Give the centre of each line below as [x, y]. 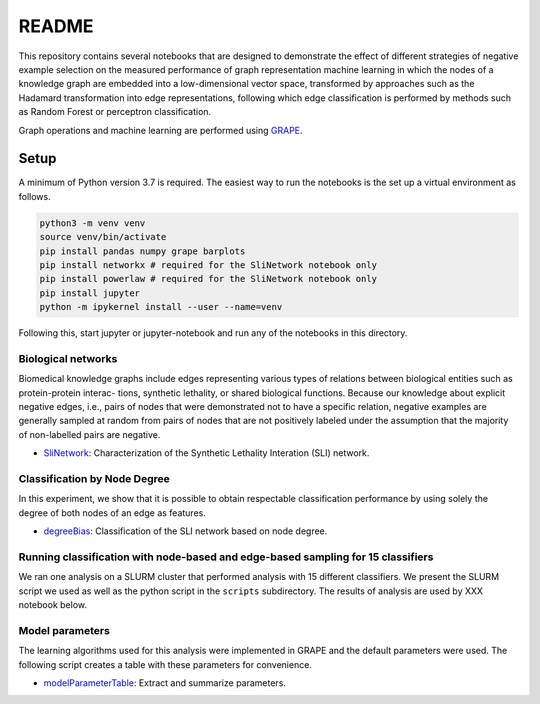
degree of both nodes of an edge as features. [112, 512]
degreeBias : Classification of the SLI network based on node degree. [185, 531]
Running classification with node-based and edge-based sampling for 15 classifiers [226, 557]
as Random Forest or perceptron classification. [115, 112]
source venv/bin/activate [103, 237]
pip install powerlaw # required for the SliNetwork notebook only [208, 279]
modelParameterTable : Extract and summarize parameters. [165, 682]
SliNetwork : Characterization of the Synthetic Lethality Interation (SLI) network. [206, 453]
